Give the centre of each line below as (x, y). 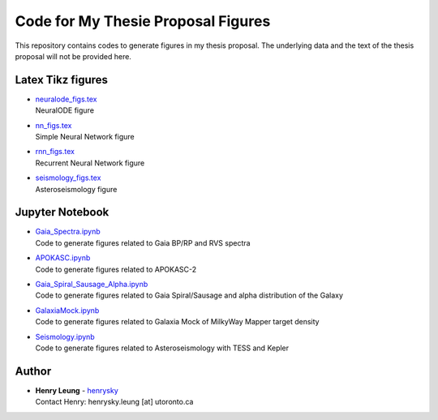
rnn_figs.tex (55, 152)
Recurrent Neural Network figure (90, 163)
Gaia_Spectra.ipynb (68, 232)
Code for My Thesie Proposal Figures (143, 21)
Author (33, 371)
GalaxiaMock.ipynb (67, 310)
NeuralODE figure (65, 110)
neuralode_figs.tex (66, 99)
